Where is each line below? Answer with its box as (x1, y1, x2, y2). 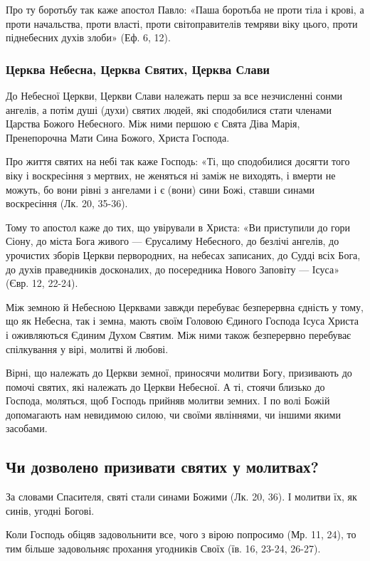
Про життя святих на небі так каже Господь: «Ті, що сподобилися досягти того (6, 154, 350, 169)
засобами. (6, 421, 48, 436)
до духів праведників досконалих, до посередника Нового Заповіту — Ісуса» (6, 261, 339, 276)
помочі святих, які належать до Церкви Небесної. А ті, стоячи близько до (6, 379, 325, 394)
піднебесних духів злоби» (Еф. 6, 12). (6, 30, 171, 45)
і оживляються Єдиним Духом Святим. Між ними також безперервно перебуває (6, 327, 351, 342)
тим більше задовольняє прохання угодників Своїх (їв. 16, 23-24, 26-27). (6, 541, 321, 556)
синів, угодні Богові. (6, 503, 95, 518)
